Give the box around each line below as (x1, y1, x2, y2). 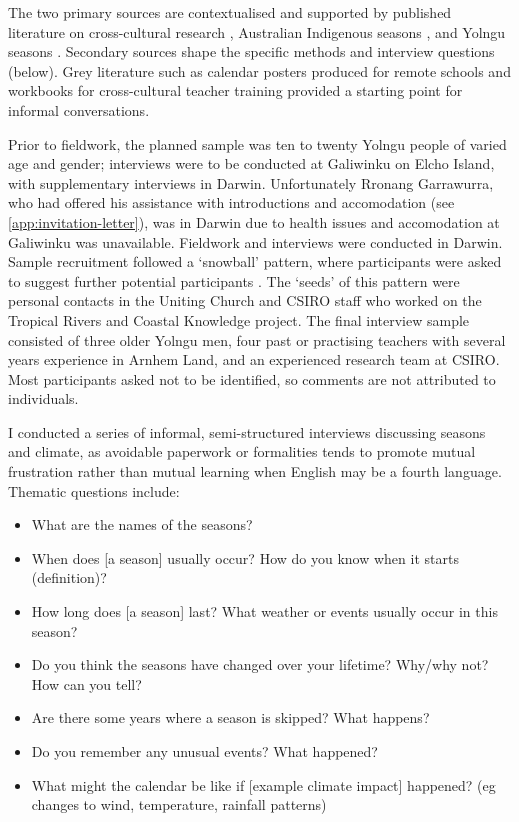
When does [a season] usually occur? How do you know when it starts (31, 547, 459, 568)
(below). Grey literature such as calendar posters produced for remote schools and (8, 60, 511, 81)
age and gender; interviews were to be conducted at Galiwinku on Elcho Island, (8, 153, 495, 174)
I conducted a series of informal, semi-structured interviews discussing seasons (8, 421, 486, 442)
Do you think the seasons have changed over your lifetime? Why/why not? (31, 654, 489, 675)
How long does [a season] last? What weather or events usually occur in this (31, 601, 498, 622)
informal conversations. (8, 99, 150, 120)
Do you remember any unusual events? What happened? (31, 741, 378, 761)
